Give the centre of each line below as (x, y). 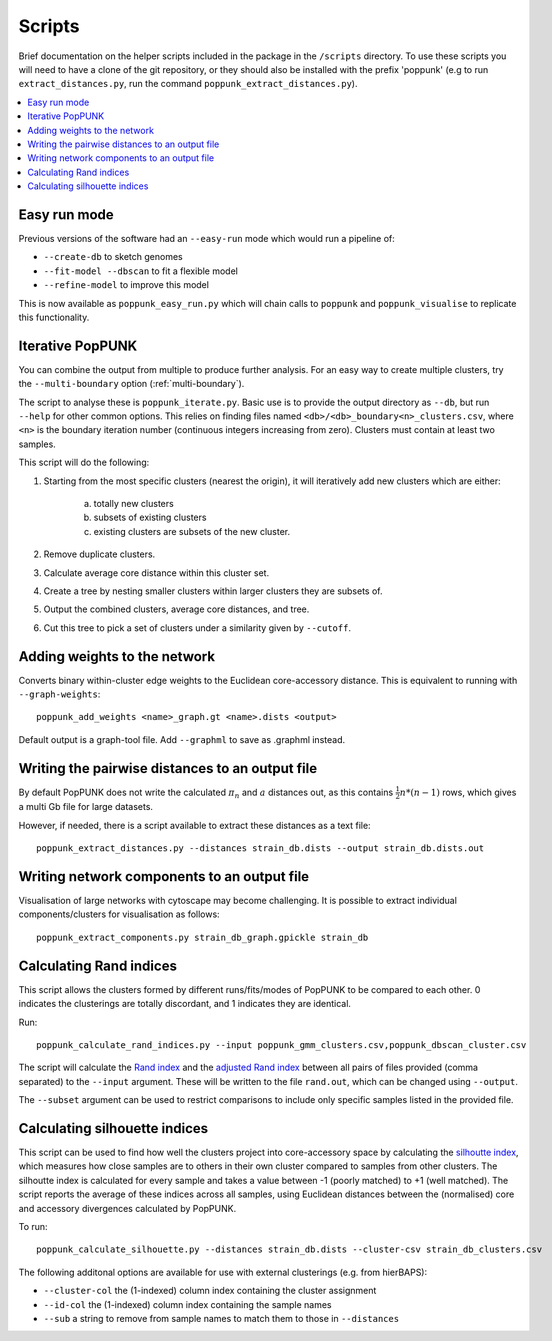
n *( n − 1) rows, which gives (458, 792)
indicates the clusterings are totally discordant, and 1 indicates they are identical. (185, 1004)
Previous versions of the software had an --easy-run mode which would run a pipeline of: (206, 238)
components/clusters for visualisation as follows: (119, 914)
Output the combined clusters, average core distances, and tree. (176, 609)
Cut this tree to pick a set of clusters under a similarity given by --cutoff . (197, 627)
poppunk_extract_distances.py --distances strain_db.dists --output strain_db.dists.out (260, 848)
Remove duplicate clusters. (99, 554)
